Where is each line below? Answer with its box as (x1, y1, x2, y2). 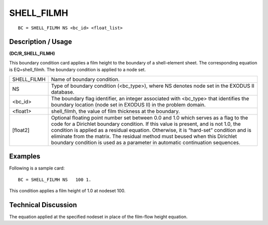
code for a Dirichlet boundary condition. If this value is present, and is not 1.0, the (51, 120, 241, 127)
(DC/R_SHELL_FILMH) (9, 51, 55, 56)
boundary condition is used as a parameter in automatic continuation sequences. (51, 139, 241, 146)
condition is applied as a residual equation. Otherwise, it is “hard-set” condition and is (51, 126, 252, 133)
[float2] (12, 126, 30, 133)
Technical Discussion (9, 201, 77, 209)
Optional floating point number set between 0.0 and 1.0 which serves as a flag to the (51, 114, 248, 121)
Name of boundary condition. (51, 76, 120, 83)
